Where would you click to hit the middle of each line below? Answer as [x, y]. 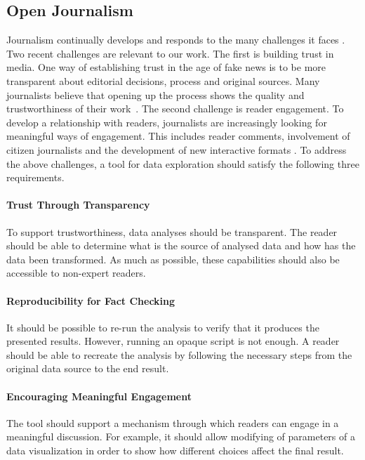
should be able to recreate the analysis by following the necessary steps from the [179, 354]
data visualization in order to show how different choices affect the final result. [175, 451]
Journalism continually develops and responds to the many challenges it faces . [176, 40]
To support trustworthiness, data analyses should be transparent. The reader [172, 231]
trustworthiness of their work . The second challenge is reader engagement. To [175, 109]
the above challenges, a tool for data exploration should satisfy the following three [183, 163]
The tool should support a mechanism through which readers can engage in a [173, 422]
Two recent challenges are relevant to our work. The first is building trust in [170, 53]
